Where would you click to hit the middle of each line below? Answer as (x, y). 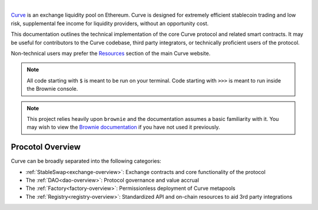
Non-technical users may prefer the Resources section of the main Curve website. (111, 53)
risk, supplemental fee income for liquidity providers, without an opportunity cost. (110, 23)
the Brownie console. (52, 89)
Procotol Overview (46, 147)
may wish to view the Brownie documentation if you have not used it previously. (123, 127)
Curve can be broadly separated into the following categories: (86, 161)
